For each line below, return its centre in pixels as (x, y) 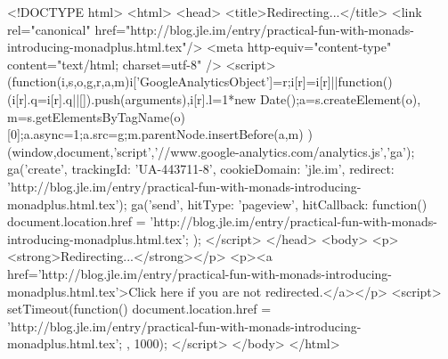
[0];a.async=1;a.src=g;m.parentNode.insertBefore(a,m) (155, 134)
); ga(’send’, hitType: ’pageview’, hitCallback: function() (273, 204)
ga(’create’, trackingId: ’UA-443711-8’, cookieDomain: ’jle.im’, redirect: (201, 169)
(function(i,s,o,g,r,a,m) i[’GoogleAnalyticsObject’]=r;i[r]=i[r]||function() (200, 82)
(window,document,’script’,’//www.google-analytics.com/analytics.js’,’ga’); (211, 151)
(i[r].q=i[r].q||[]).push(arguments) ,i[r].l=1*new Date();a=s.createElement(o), (214, 98)
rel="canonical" (49, 29)
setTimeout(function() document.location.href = (139, 309)
